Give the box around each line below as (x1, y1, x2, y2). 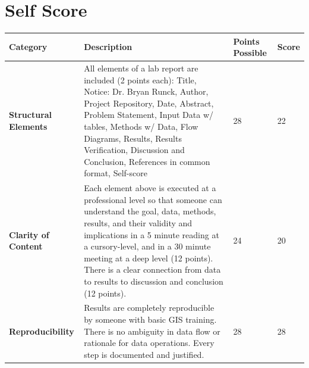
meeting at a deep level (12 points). (84, 251, 213, 264)
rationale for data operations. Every (84, 336, 215, 349)
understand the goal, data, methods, (84, 205, 216, 217)
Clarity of (9, 228, 49, 241)
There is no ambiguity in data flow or (84, 325, 220, 337)
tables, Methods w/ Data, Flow (84, 120, 198, 133)
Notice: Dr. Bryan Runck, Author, (84, 85, 209, 98)
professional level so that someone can (84, 193, 222, 205)
